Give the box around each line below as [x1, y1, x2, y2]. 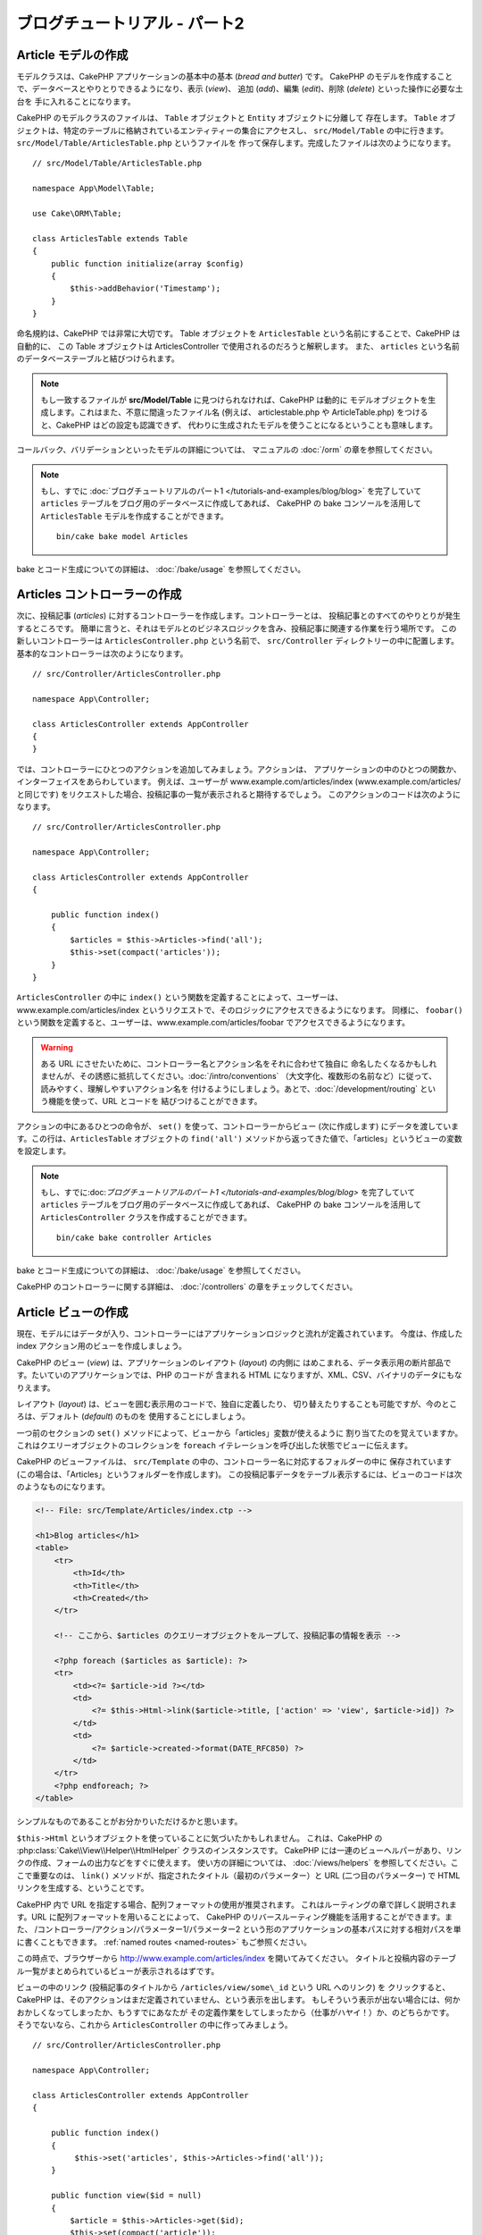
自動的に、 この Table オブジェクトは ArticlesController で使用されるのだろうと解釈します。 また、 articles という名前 [16, 341, 460, 351]
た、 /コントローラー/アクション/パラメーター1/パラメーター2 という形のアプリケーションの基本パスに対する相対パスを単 [16, 1924, 461, 1935]
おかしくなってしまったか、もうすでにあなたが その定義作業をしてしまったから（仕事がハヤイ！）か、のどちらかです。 [16, 2007, 454, 2018]
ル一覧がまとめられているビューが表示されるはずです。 [16, 1965, 220, 1976]
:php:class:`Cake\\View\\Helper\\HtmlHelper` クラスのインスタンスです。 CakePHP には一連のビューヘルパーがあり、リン [16, 1844, 462, 1855]
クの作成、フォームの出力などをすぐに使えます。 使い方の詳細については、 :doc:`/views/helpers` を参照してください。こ [16, 1858, 459, 1868]
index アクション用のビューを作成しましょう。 [16, 1341, 187, 1352]
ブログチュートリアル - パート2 [16, 13, 245, 33]
